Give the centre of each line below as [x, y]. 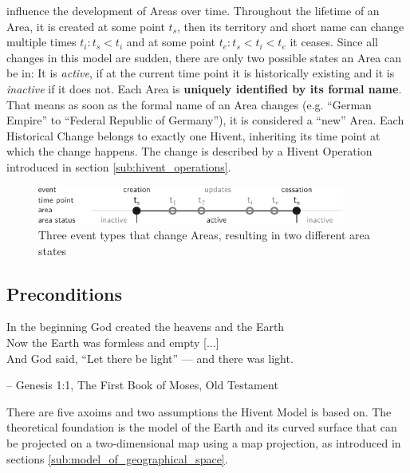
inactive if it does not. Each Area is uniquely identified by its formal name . [204, 88]
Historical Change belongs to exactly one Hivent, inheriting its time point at [193, 135]
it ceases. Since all [334, 42]
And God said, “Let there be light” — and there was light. [150, 358]
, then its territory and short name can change [291, 26]
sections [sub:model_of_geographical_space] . [117, 458]
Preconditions [64, 293]
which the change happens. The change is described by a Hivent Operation [189, 151]
